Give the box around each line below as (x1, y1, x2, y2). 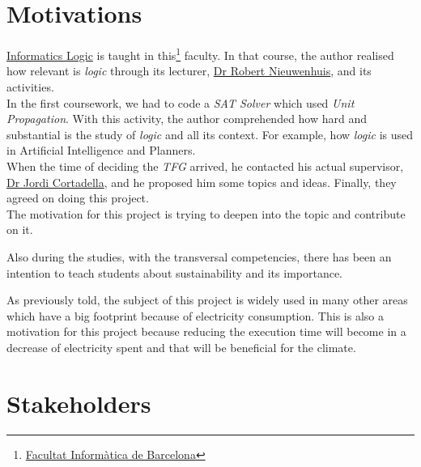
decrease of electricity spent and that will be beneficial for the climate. (6, 338, 356, 355)
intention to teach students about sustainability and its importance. (6, 264, 343, 281)
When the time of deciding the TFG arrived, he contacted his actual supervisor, (6, 157, 404, 174)
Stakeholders (6, 386, 151, 419)
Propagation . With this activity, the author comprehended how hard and (6, 110, 368, 127)
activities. (6, 78, 54, 95)
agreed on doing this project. (6, 189, 149, 206)
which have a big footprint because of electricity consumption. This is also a (6, 307, 384, 324)
